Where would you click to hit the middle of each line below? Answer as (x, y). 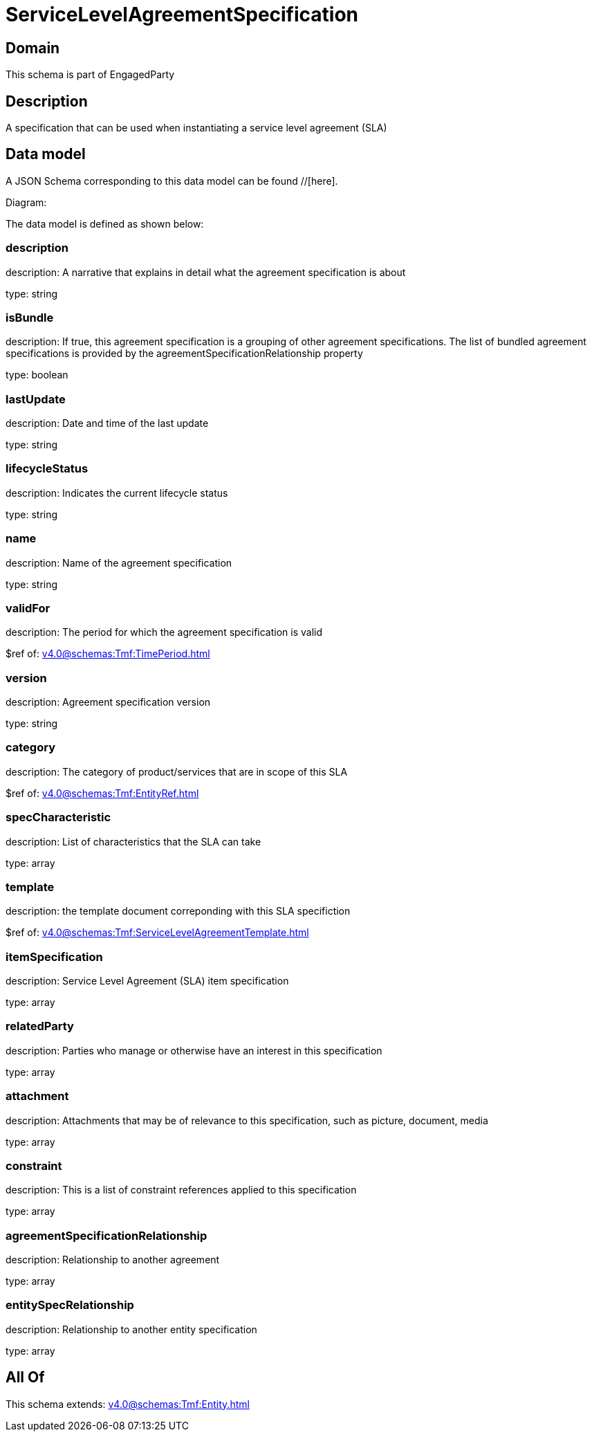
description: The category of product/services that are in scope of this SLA (177, 771)
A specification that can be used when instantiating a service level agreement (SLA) (196, 128)
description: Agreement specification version (108, 702)
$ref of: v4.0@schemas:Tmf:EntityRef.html (102, 793)
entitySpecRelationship (70, 1305)
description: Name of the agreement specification (119, 562)
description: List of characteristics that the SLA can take (133, 841)
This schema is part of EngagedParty (90, 75)
